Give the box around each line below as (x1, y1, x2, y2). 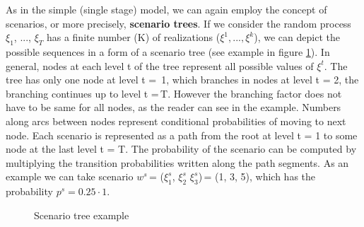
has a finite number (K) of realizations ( (46, 30, 221, 45)
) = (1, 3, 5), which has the (198, 169, 316, 184)
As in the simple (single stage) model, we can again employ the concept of (6, 2, 327, 16)
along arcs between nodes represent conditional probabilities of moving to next (6, 113, 346, 128)
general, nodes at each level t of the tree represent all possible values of (6, 58, 314, 73)
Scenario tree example (34, 207, 129, 222)
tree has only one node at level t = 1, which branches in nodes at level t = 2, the (6, 72, 359, 87)
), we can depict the (254, 30, 340, 45)
